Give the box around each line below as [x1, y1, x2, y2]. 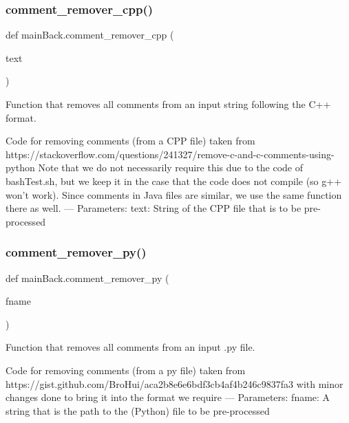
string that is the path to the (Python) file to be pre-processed [6, 403, 270, 417]
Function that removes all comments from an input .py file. [6, 340, 255, 354]
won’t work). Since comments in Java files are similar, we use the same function [6, 187, 342, 202]
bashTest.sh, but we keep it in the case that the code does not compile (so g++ [6, 173, 342, 188]
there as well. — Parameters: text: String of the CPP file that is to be [6, 201, 302, 215]
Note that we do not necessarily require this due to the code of [38, 160, 303, 175]
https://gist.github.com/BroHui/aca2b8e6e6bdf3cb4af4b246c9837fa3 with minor [6, 376, 343, 391]
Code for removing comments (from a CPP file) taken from [6, 133, 255, 148]
